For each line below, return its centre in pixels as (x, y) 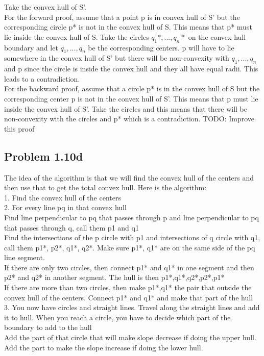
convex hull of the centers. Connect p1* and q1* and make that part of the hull (129, 297)
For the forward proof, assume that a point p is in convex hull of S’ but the (122, 17)
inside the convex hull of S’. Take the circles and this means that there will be (126, 108)
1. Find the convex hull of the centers (63, 197)
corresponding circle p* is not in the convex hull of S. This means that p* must (128, 27)
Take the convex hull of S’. (45, 7)
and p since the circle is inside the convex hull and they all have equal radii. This (131, 69)
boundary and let (31, 47)
